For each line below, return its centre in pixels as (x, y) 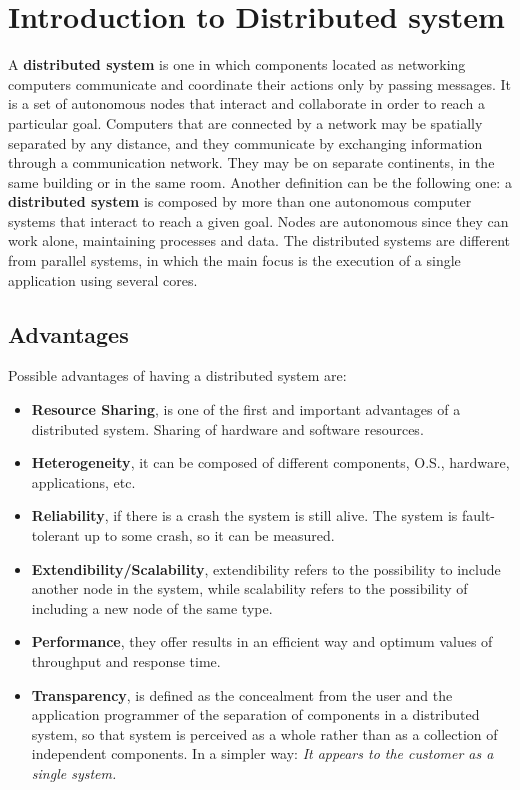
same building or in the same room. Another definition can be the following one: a (260, 181)
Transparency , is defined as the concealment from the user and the (242, 694)
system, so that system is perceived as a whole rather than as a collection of (264, 733)
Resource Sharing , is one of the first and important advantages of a (246, 409)
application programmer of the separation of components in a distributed (255, 714)
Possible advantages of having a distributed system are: (177, 375)
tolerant (55, 535)
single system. (74, 772)
